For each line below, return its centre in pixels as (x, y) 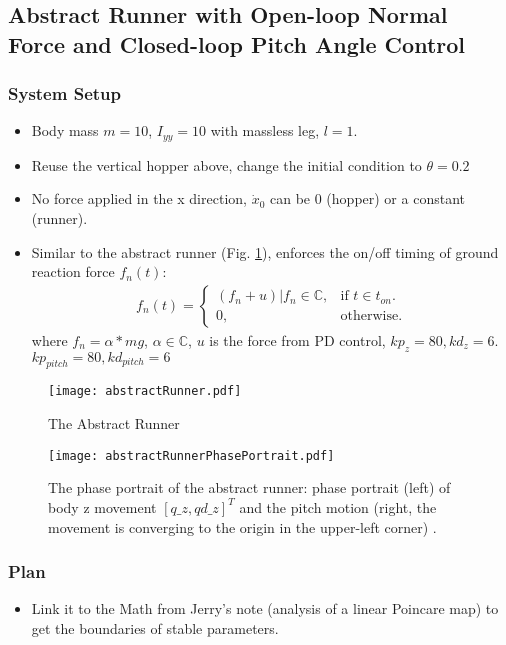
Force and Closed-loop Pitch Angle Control (237, 43)
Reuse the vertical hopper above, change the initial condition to (226, 164)
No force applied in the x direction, (139, 198)
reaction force (73, 271)
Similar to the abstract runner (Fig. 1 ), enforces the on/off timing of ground (265, 251)
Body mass (65, 130)
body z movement (102, 506)
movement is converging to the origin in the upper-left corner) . (242, 526)
